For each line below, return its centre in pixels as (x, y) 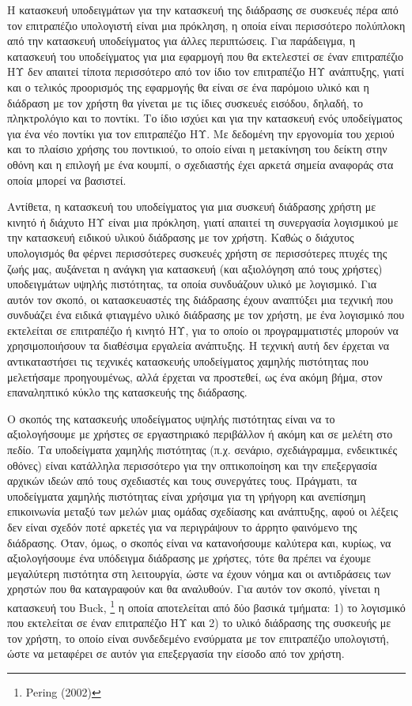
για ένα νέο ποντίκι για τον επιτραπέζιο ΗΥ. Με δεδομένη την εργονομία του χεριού (201, 133)
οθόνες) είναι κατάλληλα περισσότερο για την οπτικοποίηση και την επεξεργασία (192, 465)
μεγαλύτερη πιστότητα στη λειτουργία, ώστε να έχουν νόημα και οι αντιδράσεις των (199, 573)
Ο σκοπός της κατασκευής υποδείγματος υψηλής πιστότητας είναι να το (171, 418)
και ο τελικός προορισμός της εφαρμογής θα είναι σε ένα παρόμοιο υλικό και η (188, 86)
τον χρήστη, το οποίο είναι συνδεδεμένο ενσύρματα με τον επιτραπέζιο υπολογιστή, (198, 638)
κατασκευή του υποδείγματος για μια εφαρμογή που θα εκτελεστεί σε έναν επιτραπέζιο (206, 56)
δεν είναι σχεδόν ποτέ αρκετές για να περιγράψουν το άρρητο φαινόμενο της (182, 527)
